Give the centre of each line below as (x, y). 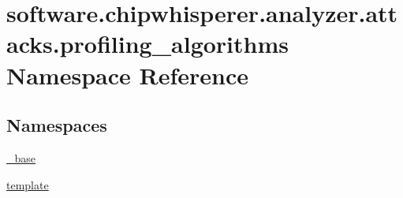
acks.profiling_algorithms (147, 44)
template (28, 184)
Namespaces (57, 125)
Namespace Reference (127, 75)
